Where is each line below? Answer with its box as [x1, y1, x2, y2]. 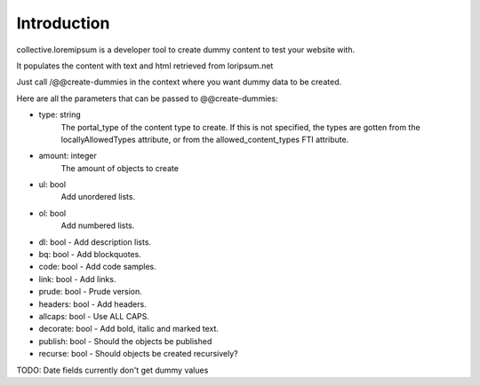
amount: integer [38, 151, 97, 161]
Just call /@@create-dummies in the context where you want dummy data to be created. [16, 76, 342, 88]
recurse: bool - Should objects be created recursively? [38, 349, 239, 359]
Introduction [16, 13, 110, 33]
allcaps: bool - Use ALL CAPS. [38, 310, 150, 321]
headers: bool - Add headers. [38, 298, 147, 310]
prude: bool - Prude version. [38, 287, 142, 297]
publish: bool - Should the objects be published [38, 335, 212, 346]
